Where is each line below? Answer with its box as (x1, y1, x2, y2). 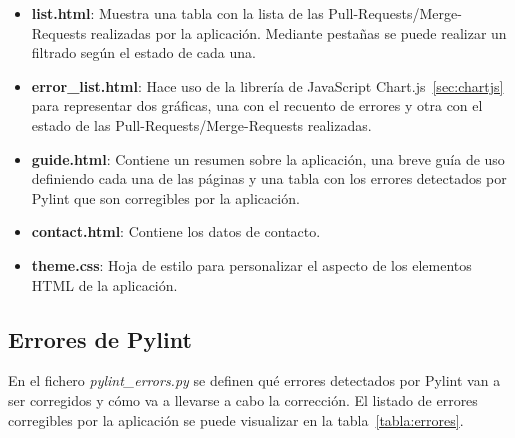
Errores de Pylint (8, 323, 192, 354)
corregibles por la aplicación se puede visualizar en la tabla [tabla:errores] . (8, 409, 464, 430)
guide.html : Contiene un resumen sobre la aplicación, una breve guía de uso (31, 148, 505, 169)
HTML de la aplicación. (31, 274, 178, 295)
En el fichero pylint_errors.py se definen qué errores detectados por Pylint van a (8, 370, 501, 391)
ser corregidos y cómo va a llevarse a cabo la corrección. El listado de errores (8, 389, 478, 410)
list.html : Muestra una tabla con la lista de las (31, 3, 324, 23)
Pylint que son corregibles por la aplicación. (31, 187, 300, 208)
